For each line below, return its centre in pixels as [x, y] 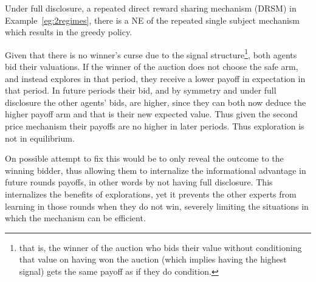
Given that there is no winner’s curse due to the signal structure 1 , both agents [151, 53]
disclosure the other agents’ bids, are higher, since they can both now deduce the [156, 102]
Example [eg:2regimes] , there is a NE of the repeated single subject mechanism [153, 20]
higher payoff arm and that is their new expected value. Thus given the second [151, 114]
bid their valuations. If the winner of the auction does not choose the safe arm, [152, 67]
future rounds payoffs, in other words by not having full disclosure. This [139, 182]
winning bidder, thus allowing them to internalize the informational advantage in [156, 170]
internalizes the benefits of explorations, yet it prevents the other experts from [151, 194]
